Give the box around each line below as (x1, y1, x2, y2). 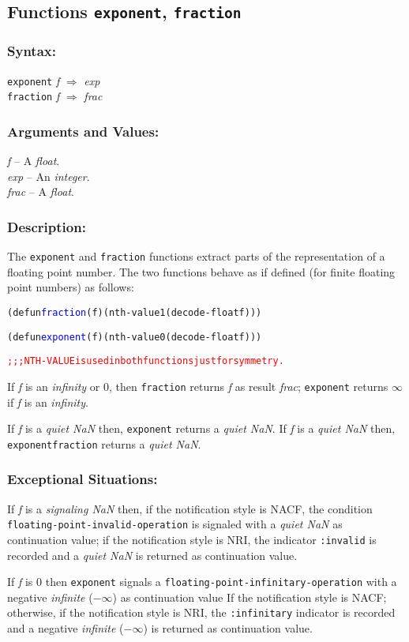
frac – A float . (7, 183, 74, 200)
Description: (7, 216, 86, 236)
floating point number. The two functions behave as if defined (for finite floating (7, 263, 396, 280)
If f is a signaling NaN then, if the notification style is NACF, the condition (7, 500, 373, 516)
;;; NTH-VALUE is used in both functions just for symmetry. (7, 355, 284, 367)
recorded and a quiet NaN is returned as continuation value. (7, 546, 298, 563)
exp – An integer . (7, 167, 90, 184)
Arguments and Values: (7, 121, 159, 141)
